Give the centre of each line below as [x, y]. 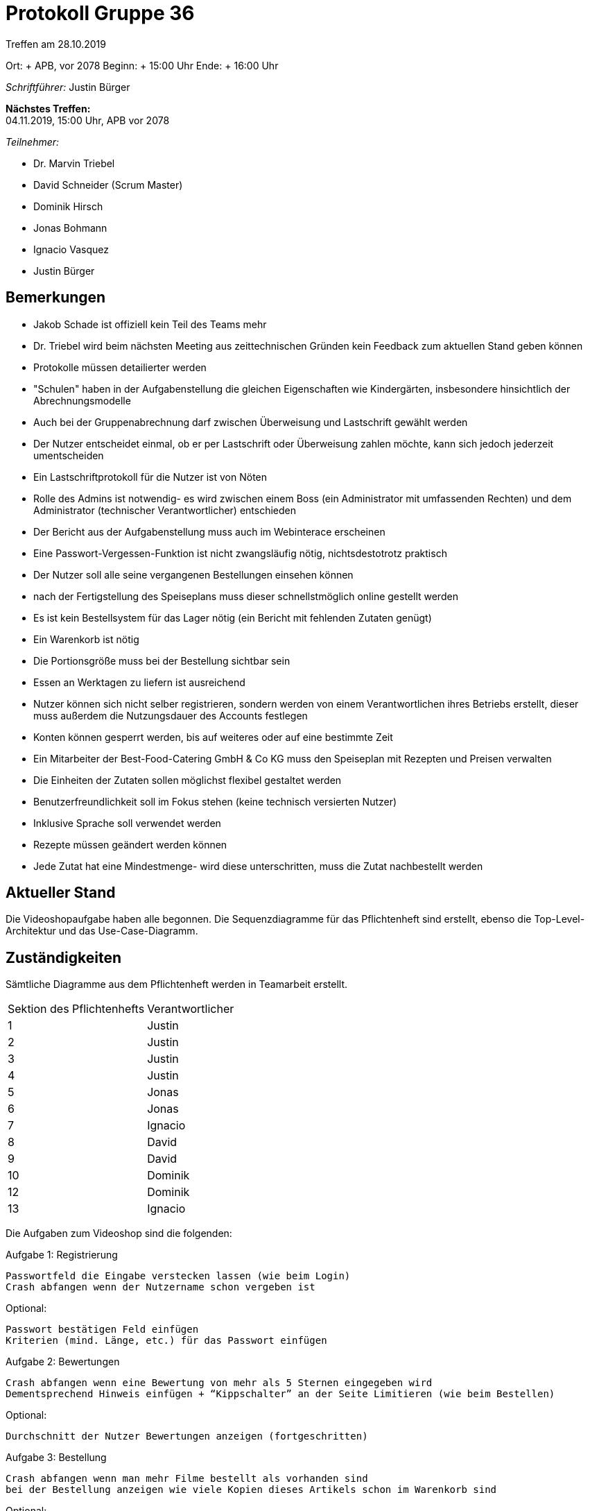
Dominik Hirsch [68, 206]
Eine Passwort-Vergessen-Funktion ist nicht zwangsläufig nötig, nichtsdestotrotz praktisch [240, 553]
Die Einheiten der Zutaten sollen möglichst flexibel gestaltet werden [188, 780]
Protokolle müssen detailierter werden [120, 367]
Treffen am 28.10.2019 [56, 44]
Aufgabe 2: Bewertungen [63, 1362]
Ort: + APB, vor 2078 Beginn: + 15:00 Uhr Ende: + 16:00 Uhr [142, 65]
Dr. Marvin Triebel [74, 163]
